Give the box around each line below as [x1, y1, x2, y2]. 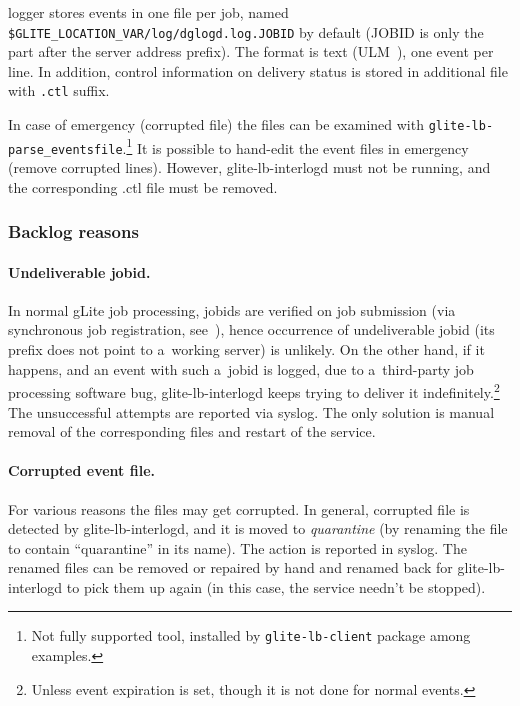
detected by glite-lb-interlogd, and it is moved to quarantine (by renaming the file [8, 518, 508, 539]
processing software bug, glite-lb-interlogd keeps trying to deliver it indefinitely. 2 [8, 379, 500, 402]
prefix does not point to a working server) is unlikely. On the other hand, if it [8, 339, 485, 360]
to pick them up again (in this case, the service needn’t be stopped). [66, 576, 486, 597]
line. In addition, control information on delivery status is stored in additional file [8, 60, 508, 81]
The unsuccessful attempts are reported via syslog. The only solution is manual [8, 401, 495, 422]
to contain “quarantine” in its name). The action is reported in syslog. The [8, 537, 467, 558]
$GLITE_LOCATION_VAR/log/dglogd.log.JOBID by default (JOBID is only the [8, 21, 484, 42]
